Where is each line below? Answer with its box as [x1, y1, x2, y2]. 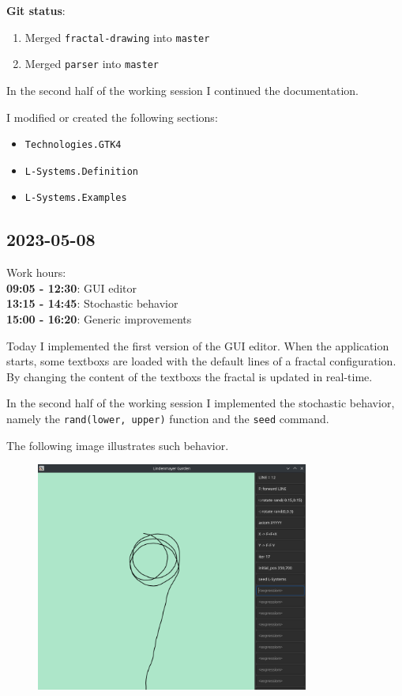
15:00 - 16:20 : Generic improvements [6, 311, 192, 327]
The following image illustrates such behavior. [6, 437, 229, 453]
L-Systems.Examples [24, 192, 127, 204]
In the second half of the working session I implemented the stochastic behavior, [6, 395, 395, 411]
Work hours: [6, 264, 66, 281]
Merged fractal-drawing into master [24, 28, 210, 45]
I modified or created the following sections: [6, 108, 218, 125]
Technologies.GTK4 [24, 139, 122, 151]
